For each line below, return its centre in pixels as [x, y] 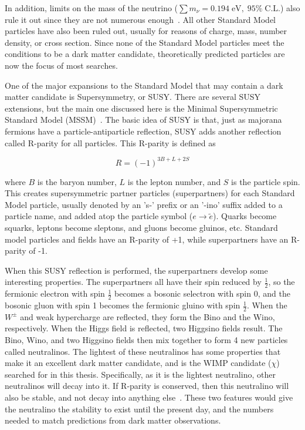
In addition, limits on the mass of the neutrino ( [91, 8]
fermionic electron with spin [55, 293]
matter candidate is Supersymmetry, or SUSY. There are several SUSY [133, 97]
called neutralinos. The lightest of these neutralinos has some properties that [143, 351]
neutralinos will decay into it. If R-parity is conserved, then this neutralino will [147, 386]
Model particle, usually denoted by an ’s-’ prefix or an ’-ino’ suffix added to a [144, 204]
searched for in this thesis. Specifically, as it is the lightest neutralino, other [140, 374]
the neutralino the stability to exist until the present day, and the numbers [139, 409]
